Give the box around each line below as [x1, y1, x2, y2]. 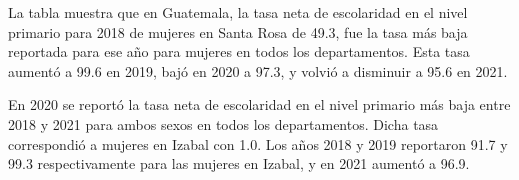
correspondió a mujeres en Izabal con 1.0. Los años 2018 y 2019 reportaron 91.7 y [8, 133, 508, 154]
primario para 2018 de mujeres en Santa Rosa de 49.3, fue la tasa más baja [8, 21, 468, 42]
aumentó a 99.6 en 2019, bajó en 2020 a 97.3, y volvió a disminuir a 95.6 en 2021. [8, 60, 508, 81]
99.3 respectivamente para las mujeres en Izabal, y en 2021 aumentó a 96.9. [8, 153, 470, 174]
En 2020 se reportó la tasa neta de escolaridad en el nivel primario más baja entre [8, 94, 511, 115]
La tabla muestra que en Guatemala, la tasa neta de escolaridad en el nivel [8, 2, 468, 22]
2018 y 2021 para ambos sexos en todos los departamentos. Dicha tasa [8, 113, 439, 134]
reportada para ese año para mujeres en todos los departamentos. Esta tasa [8, 41, 470, 62]
